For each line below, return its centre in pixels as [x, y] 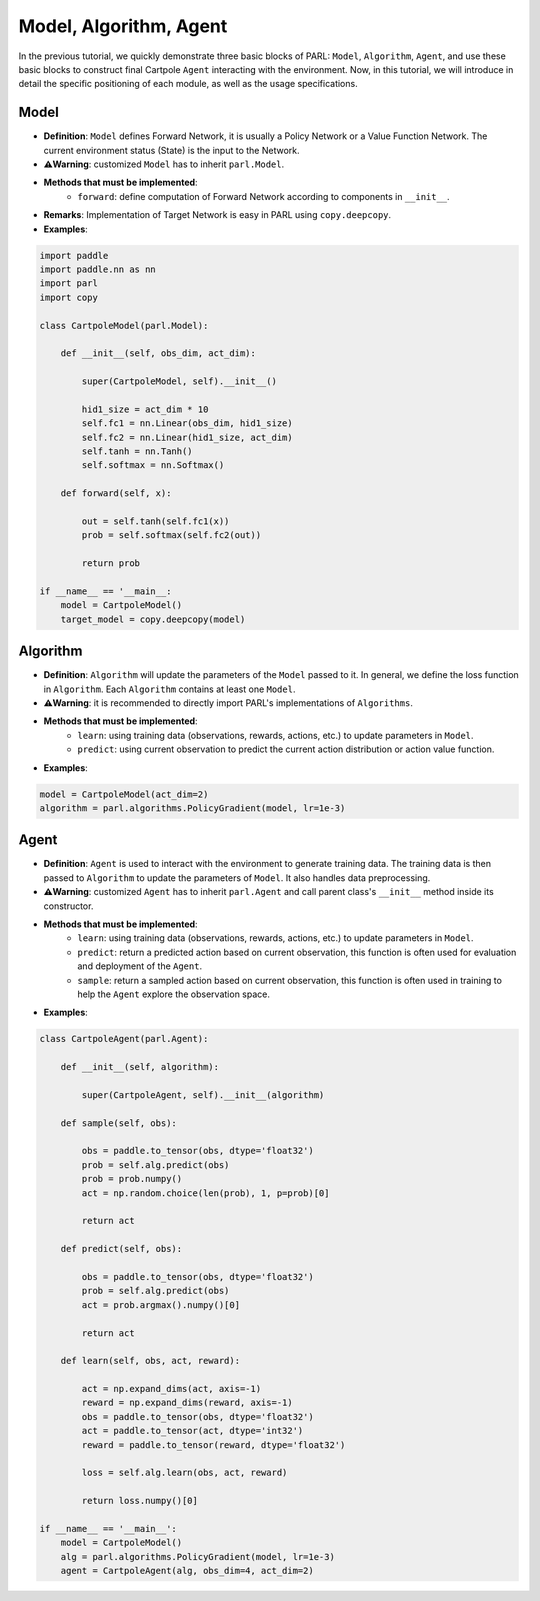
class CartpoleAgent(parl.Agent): [124, 1039]
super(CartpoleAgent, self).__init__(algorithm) [203, 1094]
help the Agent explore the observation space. [173, 994]
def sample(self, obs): [118, 1123]
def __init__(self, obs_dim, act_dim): [158, 353]
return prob [110, 563]
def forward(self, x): [116, 493]
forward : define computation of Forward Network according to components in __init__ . [263, 196]
